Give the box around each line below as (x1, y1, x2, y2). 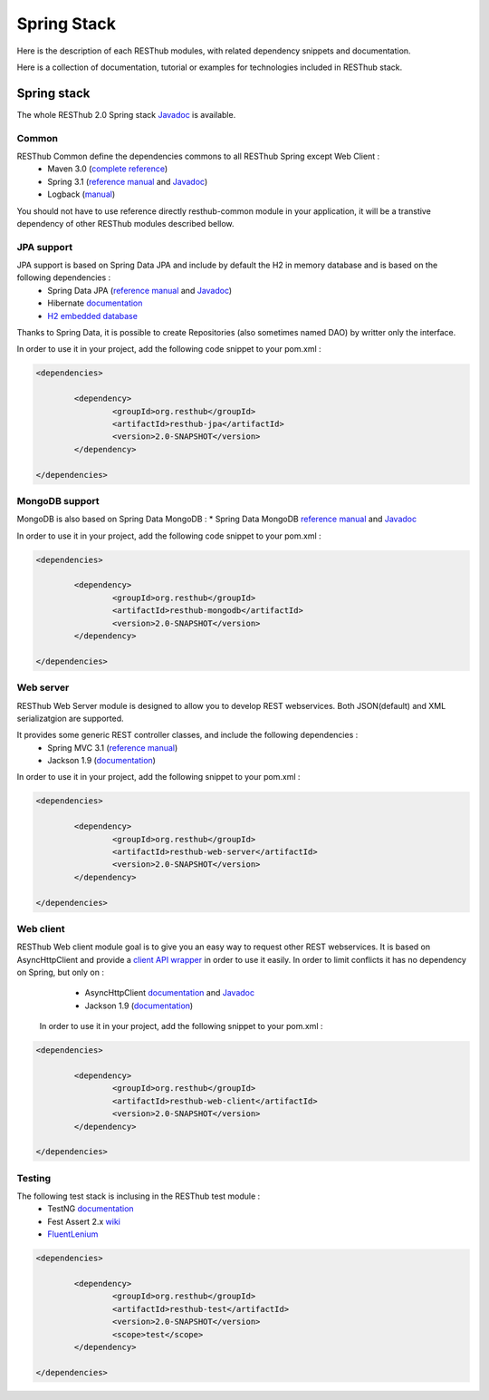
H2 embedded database (47, 310, 138, 321)
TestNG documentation (47, 1203, 135, 1214)
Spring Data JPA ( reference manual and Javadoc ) (47, 285, 233, 296)
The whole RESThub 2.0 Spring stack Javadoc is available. (16, 109, 236, 120)
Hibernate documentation (47, 297, 143, 308)
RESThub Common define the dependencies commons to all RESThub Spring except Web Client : (16, 151, 380, 161)
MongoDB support (16, 494, 100, 507)
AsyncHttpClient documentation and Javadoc (84, 987, 255, 998)
